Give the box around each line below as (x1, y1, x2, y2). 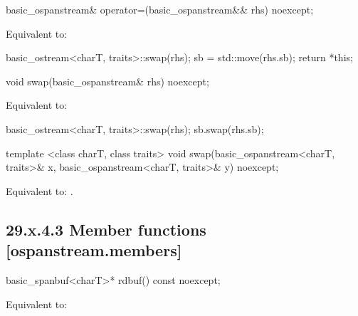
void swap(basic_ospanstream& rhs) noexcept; (6, 73, 209, 88)
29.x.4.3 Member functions (6, 218, 206, 240)
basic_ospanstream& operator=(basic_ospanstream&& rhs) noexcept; (6, 2, 314, 16)
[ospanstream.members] (6, 239, 182, 261)
